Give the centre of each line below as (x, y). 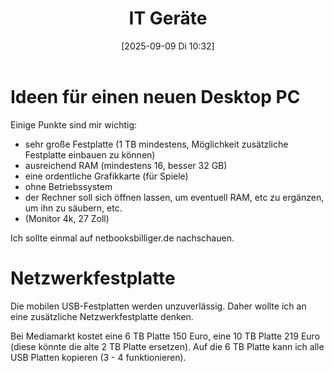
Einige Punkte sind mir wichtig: (74, 124)
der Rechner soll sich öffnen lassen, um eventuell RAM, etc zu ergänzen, (174, 197)
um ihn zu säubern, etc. (73, 208)
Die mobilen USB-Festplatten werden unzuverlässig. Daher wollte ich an (158, 306)
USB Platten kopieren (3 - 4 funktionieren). (98, 357)
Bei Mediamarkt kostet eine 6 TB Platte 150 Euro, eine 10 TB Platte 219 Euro (165, 336)
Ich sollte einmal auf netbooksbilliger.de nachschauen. (122, 238)
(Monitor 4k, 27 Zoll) (67, 218)
